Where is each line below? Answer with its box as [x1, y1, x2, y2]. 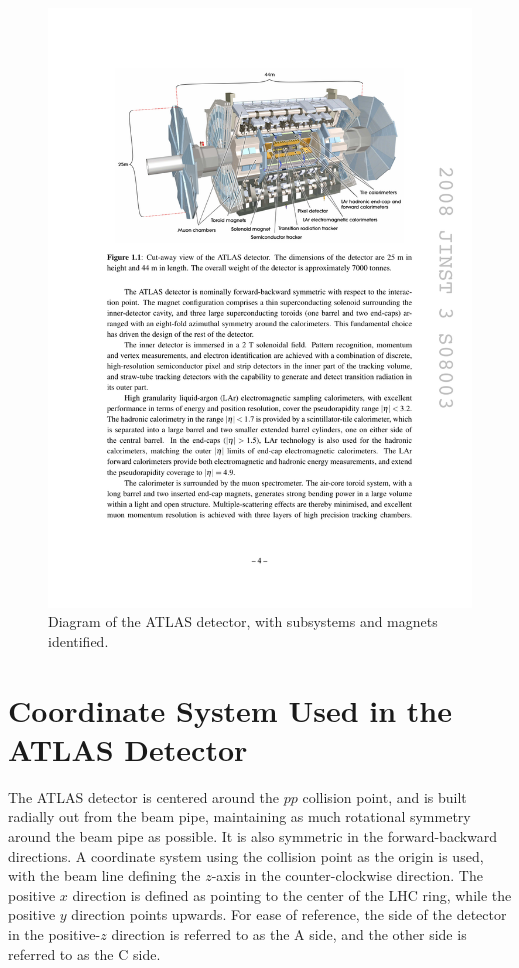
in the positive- [8, 923, 101, 944]
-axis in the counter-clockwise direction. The [211, 865, 483, 886]
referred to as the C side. [8, 943, 161, 964]
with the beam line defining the [8, 865, 201, 886]
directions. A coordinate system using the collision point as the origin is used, [8, 845, 484, 866]
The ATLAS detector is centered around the [8, 786, 280, 807]
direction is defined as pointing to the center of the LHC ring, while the [72, 884, 512, 905]
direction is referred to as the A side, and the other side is [111, 923, 467, 944]
